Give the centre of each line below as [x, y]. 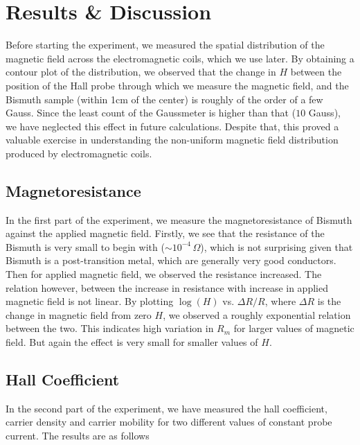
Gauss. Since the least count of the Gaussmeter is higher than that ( [151, 113]
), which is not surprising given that [277, 246]
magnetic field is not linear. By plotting [90, 301]
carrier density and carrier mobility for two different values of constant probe [169, 422]
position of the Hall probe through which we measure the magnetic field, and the [177, 85]
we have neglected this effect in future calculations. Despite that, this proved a [172, 126]
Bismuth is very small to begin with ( [85, 246]
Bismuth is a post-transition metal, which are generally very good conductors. [171, 260]
